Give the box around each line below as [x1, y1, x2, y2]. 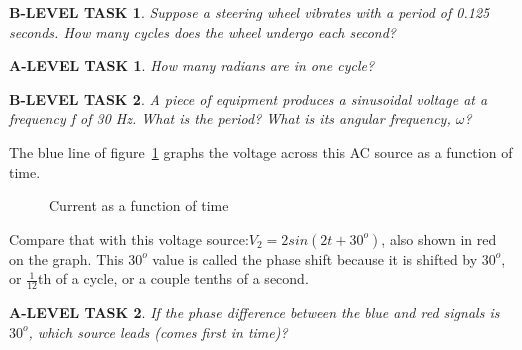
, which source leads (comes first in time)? [28, 321, 288, 342]
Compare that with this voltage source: [9, 228, 249, 249]
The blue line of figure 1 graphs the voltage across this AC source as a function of [9, 141, 513, 162]
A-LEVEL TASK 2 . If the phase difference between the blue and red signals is [9, 302, 500, 323]
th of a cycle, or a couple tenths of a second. [37, 268, 309, 289]
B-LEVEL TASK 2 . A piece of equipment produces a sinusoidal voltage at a [9, 88, 488, 109]
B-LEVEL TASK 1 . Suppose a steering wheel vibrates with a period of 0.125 [9, 2, 490, 22]
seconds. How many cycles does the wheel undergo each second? [9, 21, 397, 42]
